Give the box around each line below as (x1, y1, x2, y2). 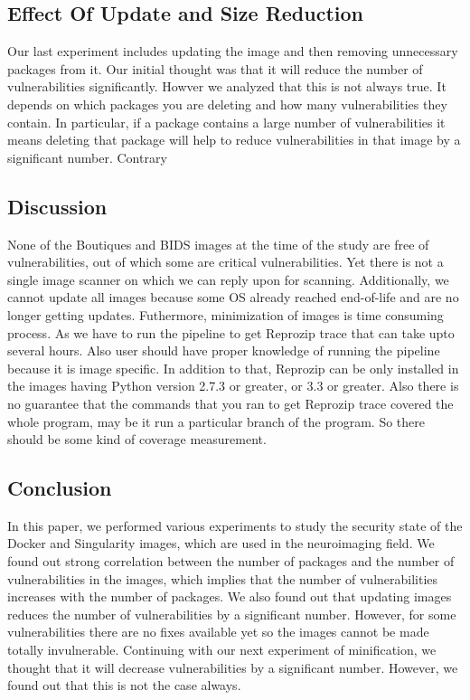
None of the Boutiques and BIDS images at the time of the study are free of (7, 234, 429, 253)
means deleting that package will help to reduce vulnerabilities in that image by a (7, 130, 461, 149)
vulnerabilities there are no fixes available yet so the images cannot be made (7, 622, 429, 641)
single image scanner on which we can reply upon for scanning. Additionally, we (7, 270, 449, 289)
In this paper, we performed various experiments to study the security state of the (7, 516, 463, 534)
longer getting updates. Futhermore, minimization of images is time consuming (7, 305, 444, 324)
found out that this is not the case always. (7, 676, 241, 695)
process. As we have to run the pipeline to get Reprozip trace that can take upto (7, 323, 455, 342)
